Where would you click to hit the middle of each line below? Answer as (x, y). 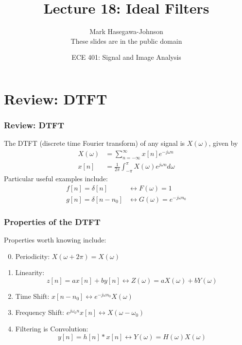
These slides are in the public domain (126, 41)
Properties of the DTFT (52, 221)
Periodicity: (33, 256)
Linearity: (30, 272)
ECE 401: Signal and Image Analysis (126, 57)
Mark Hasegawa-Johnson (126, 31)
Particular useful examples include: (56, 179)
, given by (223, 143)
